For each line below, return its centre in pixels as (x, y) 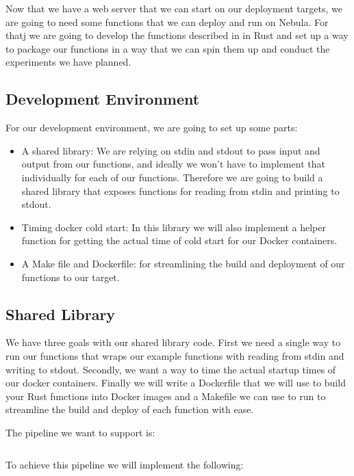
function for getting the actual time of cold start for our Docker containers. (179, 240)
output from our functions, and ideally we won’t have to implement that (173, 164)
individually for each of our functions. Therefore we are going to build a (172, 177)
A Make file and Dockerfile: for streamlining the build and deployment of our (183, 263)
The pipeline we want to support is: (80, 432)
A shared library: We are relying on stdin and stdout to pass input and (171, 150)
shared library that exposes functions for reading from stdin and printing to (180, 190)
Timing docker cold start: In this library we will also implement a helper (174, 227)
